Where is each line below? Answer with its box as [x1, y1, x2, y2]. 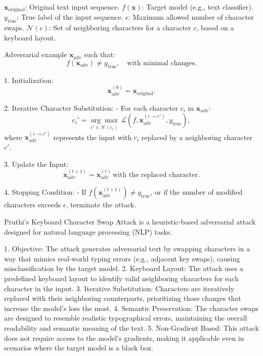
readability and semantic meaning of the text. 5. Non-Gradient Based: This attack [4, 322, 259, 333]
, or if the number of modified [150, 187, 243, 197]
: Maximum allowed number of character [128, 12, 254, 22]
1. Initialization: [4, 74, 54, 85]
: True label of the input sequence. [17, 12, 123, 22]
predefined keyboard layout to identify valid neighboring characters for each [4, 273, 239, 283]
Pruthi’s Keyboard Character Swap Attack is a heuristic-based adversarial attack [4, 216, 256, 227]
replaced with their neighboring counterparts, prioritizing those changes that [4, 293, 241, 303]
